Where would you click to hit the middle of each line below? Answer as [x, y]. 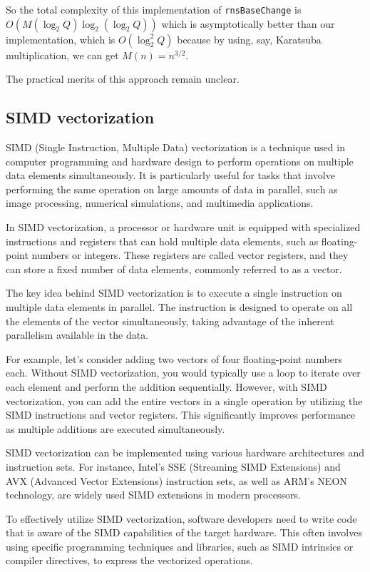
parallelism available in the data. [77, 335]
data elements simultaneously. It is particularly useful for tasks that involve [170, 175]
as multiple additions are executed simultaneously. [115, 428]
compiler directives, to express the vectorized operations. [129, 560]
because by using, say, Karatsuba [249, 39]
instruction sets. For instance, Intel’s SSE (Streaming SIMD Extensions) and [173, 466]
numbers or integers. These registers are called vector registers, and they [190, 255]
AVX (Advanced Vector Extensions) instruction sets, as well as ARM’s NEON [176, 480]
